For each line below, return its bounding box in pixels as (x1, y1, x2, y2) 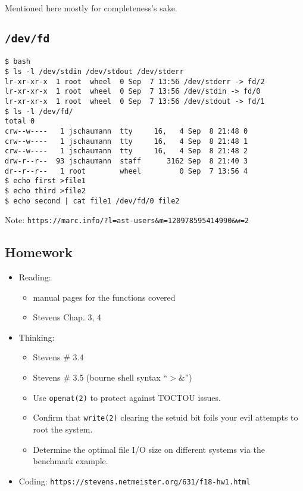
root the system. (33, 422, 93, 435)
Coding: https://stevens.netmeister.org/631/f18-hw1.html (18, 474, 251, 487)
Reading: (18, 271, 51, 283)
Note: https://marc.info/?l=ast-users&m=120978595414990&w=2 (5, 214, 249, 226)
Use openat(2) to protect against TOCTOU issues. (33, 391, 221, 403)
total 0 (5, 117, 35, 126)
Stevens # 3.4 (33, 351, 84, 363)
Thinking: (18, 331, 55, 343)
